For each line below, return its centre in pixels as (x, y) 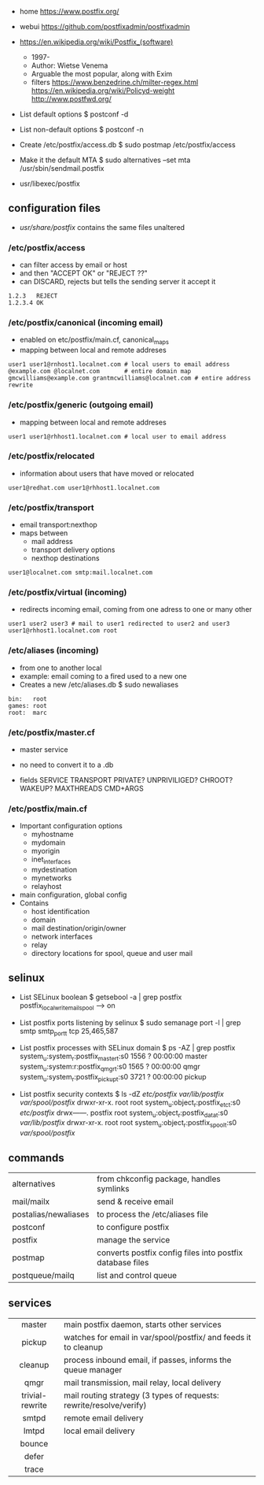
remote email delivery (104, 1418)
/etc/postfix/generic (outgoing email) (81, 405)
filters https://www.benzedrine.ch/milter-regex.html (115, 82)
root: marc (27, 713)
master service (44, 749)
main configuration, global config (73, 895)
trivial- (34, 1395)
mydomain (48, 842)
